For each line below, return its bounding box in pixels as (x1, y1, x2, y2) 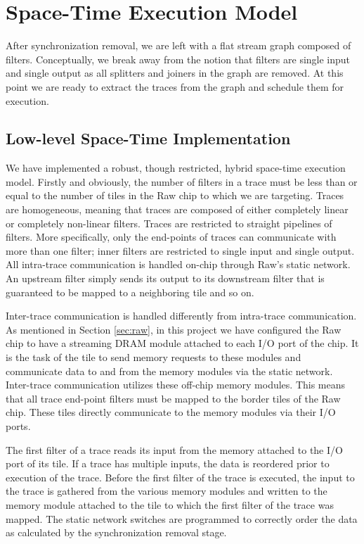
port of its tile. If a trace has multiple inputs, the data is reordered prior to (6, 456, 330, 471)
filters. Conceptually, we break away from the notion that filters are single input (6, 51, 351, 66)
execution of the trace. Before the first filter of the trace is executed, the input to (6, 469, 355, 484)
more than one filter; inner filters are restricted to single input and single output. (6, 243, 355, 258)
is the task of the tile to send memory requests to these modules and (6, 350, 301, 365)
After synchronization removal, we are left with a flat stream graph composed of (6, 38, 351, 53)
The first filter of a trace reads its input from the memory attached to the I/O (6, 442, 343, 457)
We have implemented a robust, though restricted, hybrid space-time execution (6, 160, 346, 175)
